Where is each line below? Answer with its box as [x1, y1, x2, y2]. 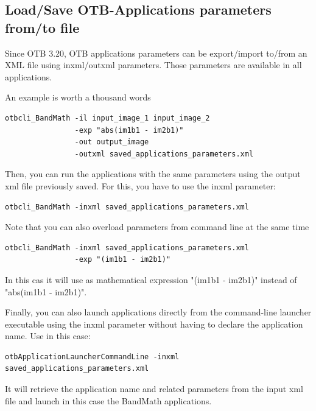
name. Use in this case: [5, 329, 91, 342]
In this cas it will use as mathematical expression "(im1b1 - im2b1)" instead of [5, 273, 297, 286]
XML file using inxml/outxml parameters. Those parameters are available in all [5, 58, 302, 71]
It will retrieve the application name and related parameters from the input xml [5, 382, 303, 395]
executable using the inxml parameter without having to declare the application [5, 317, 303, 330]
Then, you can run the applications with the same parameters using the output [5, 167, 301, 180]
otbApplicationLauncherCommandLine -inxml [5, 352, 180, 361]
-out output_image [74, 138, 149, 147]
